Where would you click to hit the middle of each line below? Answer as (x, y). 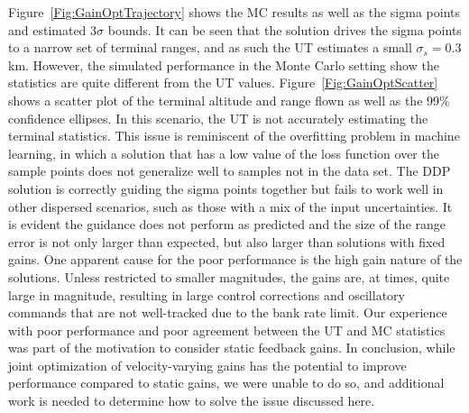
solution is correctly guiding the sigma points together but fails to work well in (226, 188)
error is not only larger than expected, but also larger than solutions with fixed (227, 241)
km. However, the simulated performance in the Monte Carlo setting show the (224, 64)
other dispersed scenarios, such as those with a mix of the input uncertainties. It (230, 206)
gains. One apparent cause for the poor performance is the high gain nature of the (235, 259)
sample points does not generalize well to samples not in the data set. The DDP (230, 171)
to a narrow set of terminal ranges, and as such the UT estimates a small (210, 47)
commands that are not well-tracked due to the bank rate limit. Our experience (228, 312)
